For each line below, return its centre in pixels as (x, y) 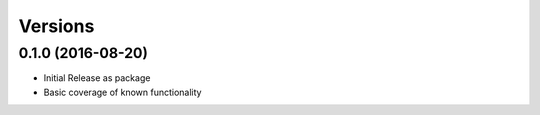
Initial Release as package (97, 78)
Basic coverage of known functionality (122, 92)
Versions (56, 26)
